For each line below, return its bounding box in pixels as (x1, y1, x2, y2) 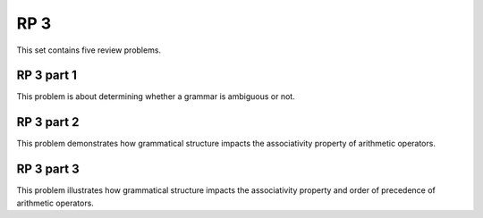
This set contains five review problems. (16, 45, 161, 55)
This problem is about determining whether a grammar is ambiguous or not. (16, 91, 295, 102)
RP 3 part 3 (16, 162, 80, 177)
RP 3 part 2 (16, 114, 80, 130)
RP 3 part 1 (16, 68, 78, 83)
